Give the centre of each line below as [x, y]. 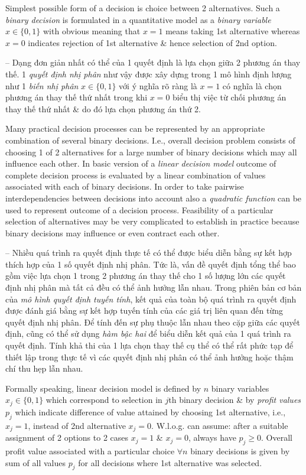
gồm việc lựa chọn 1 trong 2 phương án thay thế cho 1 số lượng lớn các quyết [146, 276]
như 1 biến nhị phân [42, 85]
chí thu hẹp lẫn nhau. [44, 368]
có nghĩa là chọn [252, 85]
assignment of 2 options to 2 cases [67, 437]
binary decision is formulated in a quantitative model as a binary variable [138, 19]
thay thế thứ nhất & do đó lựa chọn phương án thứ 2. [103, 108]
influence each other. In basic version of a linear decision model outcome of [141, 163]
